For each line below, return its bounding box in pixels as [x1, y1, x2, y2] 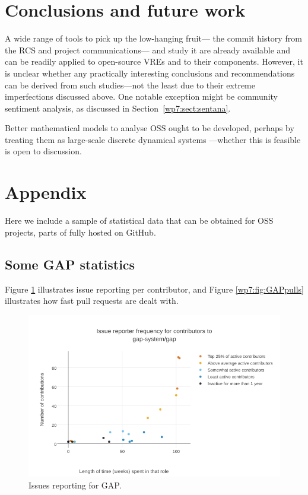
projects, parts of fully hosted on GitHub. [5, 226, 156, 238]
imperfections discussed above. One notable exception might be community [5, 90, 278, 103]
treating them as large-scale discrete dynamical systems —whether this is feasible [5, 133, 301, 145]
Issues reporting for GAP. [28, 478, 122, 491]
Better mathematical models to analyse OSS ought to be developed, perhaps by [5, 122, 294, 134]
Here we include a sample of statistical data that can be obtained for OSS [5, 214, 274, 227]
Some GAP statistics [5, 255, 135, 273]
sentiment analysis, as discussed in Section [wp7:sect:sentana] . [5, 101, 231, 114]
